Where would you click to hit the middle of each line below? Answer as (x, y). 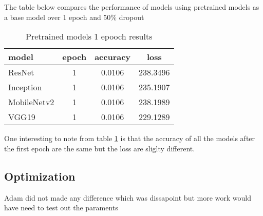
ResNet (21, 72)
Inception (25, 87)
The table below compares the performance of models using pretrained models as (132, 7)
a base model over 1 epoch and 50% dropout (74, 17)
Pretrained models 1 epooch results (89, 36)
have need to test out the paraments (61, 208)
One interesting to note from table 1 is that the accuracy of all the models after (130, 138)
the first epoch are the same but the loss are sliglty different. (100, 148)
